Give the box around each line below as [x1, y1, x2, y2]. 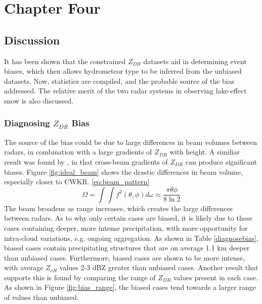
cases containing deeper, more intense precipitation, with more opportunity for [4, 222, 248, 233]
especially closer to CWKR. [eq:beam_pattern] [4, 176, 150, 187]
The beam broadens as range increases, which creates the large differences [4, 202, 233, 213]
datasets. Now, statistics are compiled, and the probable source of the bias [4, 75, 235, 86]
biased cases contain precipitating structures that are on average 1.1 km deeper [4, 242, 250, 253]
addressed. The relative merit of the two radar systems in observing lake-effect [4, 85, 247, 96]
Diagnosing [4, 117, 50, 129]
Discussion [4, 32, 60, 47]
